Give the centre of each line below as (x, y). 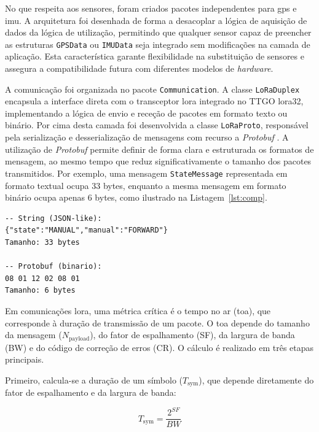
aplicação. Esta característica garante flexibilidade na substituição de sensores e (155, 56)
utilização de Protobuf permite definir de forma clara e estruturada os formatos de (159, 149)
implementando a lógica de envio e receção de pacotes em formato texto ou (146, 113)
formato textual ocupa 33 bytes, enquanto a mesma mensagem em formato (146, 185)
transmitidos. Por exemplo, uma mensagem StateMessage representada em (146, 173)
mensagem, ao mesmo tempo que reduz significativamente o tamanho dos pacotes (158, 161)
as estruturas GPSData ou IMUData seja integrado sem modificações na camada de (158, 44)
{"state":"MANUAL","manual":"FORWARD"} (86, 230)
